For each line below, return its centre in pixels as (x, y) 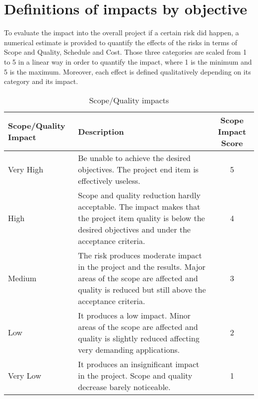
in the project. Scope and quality (135, 375)
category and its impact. (41, 81)
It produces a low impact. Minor (134, 315)
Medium (22, 278)
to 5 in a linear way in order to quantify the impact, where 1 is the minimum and (128, 61)
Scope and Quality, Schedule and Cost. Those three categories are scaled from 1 (125, 52)
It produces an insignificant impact (139, 364)
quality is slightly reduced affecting (139, 338)
